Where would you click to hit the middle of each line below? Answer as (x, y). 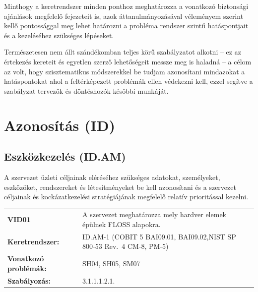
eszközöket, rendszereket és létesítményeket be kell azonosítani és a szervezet (120, 187)
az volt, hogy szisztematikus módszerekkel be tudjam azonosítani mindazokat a (125, 71)
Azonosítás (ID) (60, 125)
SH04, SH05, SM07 (111, 263)
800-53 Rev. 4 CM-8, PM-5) (126, 246)
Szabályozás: (29, 280)
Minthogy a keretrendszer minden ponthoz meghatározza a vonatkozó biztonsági (126, 6)
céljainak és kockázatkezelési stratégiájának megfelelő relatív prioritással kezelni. (126, 197)
